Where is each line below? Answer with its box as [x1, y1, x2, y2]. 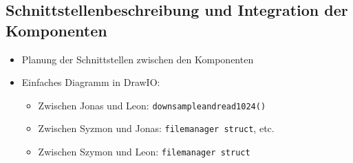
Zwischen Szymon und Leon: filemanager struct [38, 144, 250, 159]
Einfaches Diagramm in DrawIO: [21, 75, 160, 89]
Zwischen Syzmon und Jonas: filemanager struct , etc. [38, 121, 275, 135]
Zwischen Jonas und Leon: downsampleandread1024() [38, 98, 266, 112]
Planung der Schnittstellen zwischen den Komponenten [21, 52, 254, 66]
